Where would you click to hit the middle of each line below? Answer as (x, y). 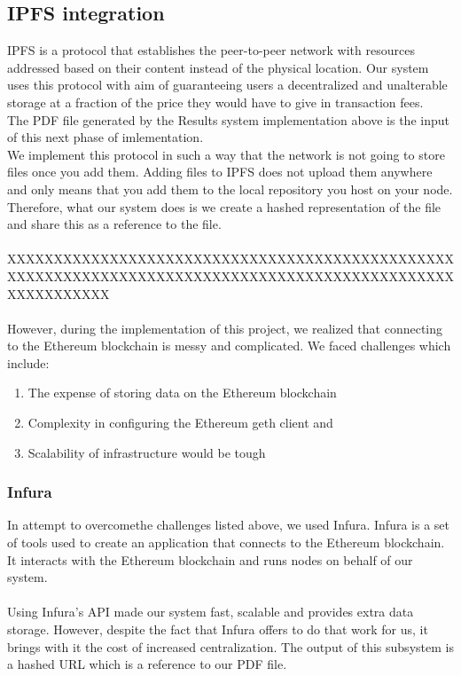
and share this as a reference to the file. (114, 224)
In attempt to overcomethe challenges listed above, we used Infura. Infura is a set (228, 525)
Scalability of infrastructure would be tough (147, 452)
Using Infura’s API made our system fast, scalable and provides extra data (211, 612)
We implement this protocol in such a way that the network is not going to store (226, 154)
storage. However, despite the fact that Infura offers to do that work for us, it (218, 629)
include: (28, 362)
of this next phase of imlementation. (105, 137)
